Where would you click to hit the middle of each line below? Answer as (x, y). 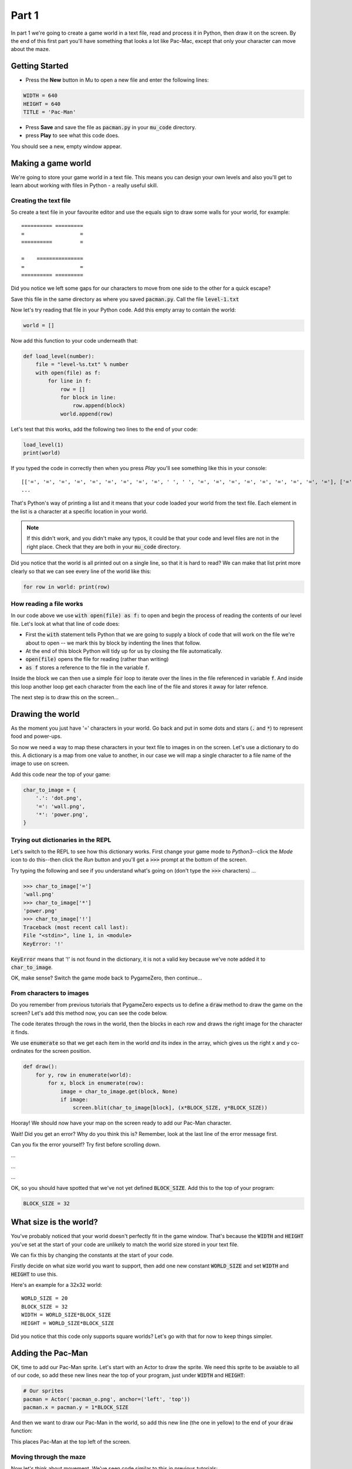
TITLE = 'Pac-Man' (50, 112)
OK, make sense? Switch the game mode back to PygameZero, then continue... (106, 978)
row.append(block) (99, 406)
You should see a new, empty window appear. (66, 146)
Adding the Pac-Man (49, 1353)
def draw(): (40, 1067)
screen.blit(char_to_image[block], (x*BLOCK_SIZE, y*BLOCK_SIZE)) (170, 1108)
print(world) (42, 453)
